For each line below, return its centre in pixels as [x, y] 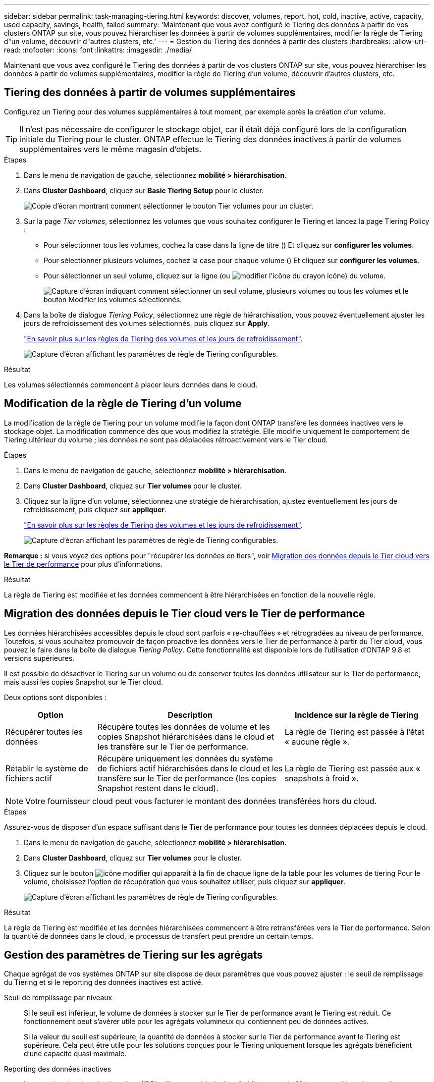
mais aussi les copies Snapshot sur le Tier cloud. [83, 682]
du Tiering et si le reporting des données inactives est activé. [104, 982]
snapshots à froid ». [322, 778]
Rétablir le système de [47, 768]
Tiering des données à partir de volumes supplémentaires [150, 93]
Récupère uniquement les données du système [185, 758]
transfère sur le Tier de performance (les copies [187, 778]
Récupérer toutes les [44, 731]
